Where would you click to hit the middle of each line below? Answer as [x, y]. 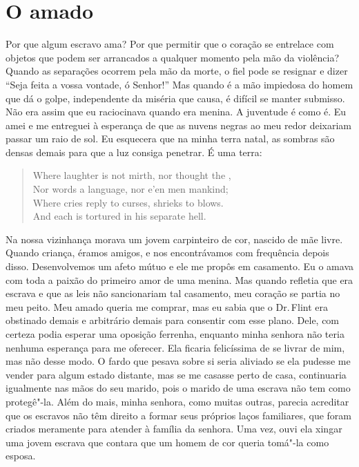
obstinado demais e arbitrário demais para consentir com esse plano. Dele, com [173, 320]
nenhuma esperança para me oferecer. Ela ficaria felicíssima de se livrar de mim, [175, 347]
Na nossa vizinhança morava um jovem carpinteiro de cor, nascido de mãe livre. [174, 239]
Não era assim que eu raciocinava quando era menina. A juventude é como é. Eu [176, 112]
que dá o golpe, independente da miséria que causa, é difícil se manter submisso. [175, 98]
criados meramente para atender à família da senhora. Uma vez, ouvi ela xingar [174, 429]
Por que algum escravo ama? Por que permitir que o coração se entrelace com [170, 44]
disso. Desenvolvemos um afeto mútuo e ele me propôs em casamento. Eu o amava [179, 266]
